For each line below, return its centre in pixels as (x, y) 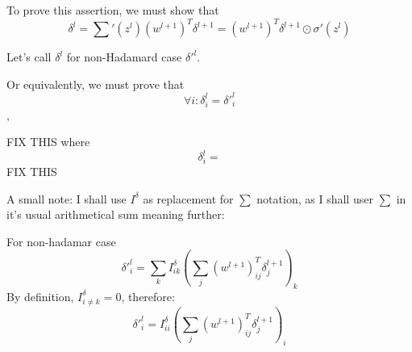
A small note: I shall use (67, 198)
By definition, (40, 296)
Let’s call (29, 57)
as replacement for (188, 198)
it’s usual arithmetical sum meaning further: (116, 214)
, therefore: (148, 296)
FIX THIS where (48, 142)
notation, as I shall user (315, 198)
